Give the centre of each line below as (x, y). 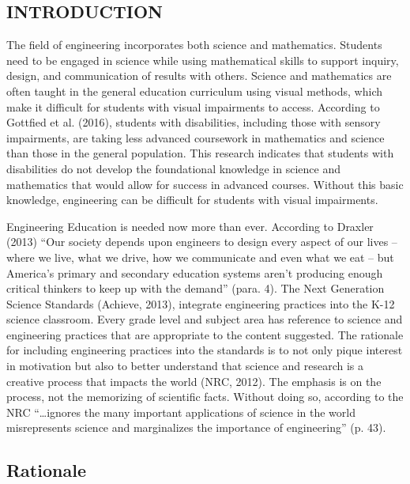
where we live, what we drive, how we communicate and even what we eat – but (200, 257)
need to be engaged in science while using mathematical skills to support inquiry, (203, 60)
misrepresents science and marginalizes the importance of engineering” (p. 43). (196, 427)
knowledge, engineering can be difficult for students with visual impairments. (192, 200)
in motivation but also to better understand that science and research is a (185, 366)
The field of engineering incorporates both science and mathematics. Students (194, 45)
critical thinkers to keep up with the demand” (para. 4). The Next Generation (196, 288)
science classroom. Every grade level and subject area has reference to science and (205, 319)
